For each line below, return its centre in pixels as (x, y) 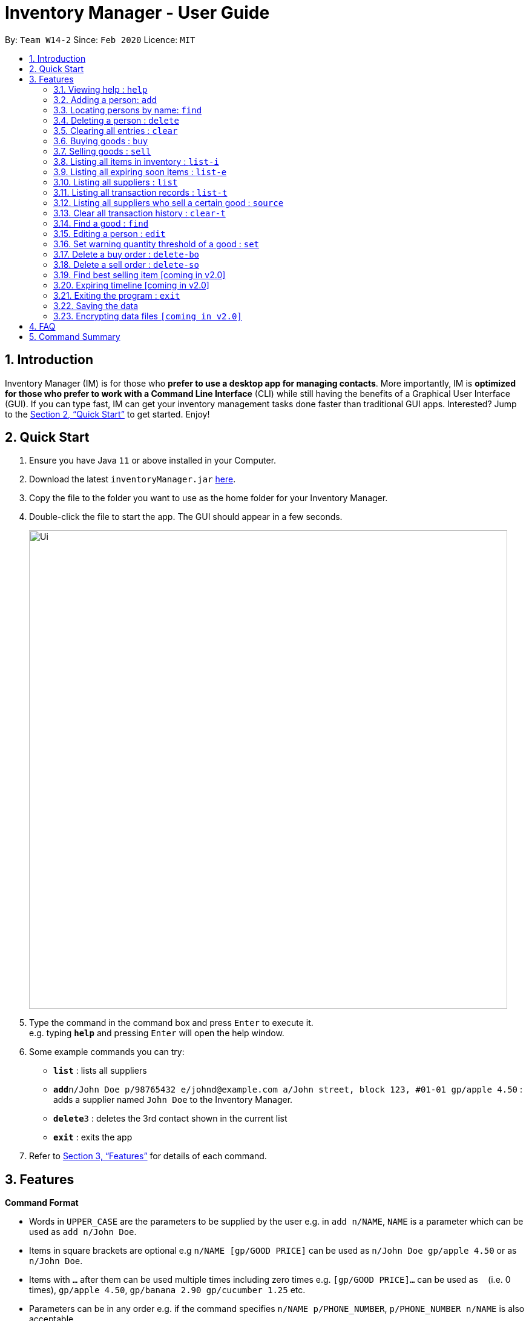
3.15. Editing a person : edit (110, 233)
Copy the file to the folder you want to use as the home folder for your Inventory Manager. (209, 498)
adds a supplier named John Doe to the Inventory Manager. (173, 1100)
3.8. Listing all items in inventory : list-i (136, 161)
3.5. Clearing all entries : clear (116, 130)
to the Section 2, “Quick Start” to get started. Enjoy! (107, 414)
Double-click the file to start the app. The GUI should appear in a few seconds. (186, 517)
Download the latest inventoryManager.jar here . (133, 479)
